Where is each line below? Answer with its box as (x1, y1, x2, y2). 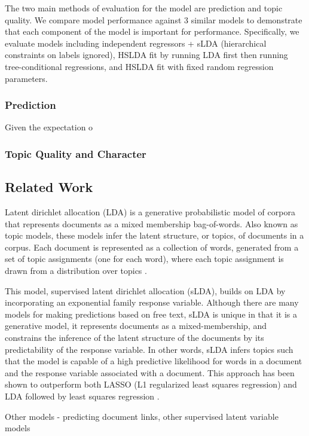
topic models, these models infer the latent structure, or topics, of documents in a (5, 229, 304, 242)
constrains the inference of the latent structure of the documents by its (5, 331, 264, 343)
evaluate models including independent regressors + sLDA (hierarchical (5, 36, 267, 49)
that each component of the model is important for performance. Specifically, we (5, 25, 299, 38)
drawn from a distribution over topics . (5, 264, 147, 276)
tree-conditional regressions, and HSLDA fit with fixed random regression (5, 60, 274, 72)
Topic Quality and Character (5, 146, 146, 161)
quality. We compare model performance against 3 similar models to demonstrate (5, 13, 302, 26)
